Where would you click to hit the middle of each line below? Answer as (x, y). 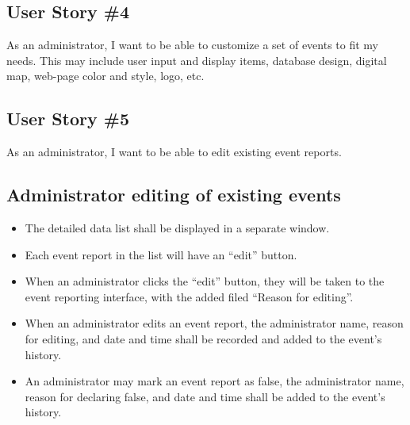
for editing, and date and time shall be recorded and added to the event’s (203, 338)
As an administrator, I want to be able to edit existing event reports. (174, 152)
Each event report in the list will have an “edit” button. (161, 254)
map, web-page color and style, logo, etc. (105, 76)
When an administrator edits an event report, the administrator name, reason (214, 323)
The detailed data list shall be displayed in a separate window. (177, 227)
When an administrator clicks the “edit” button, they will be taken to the (205, 281)
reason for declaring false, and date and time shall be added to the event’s (205, 396)
